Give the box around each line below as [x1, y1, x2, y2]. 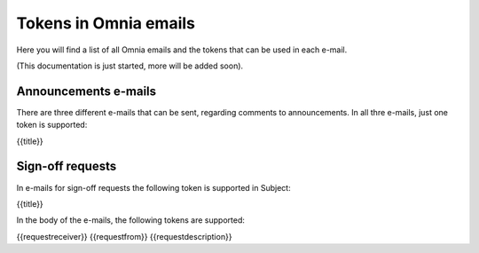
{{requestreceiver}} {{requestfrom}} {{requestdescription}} [16, 231, 232, 241]
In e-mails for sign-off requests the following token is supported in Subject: [16, 182, 292, 193]
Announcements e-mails [16, 83, 157, 99]
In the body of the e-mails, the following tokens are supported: [16, 215, 246, 225]
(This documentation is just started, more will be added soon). [16, 60, 244, 71]
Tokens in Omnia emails [16, 13, 195, 33]
